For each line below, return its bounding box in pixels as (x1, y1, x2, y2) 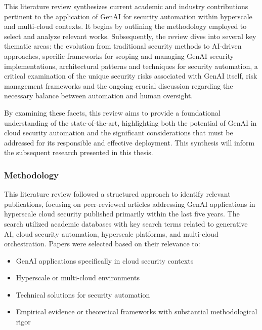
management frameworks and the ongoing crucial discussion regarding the (4, 80, 233, 91)
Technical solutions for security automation (16, 289, 150, 300)
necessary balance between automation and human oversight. (4, 90, 193, 101)
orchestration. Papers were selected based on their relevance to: (4, 238, 200, 249)
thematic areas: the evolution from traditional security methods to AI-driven (4, 41, 242, 51)
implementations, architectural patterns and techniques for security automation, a (4, 60, 258, 71)
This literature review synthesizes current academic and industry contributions (4, 1, 248, 11)
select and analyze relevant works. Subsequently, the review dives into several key (4, 30, 256, 41)
